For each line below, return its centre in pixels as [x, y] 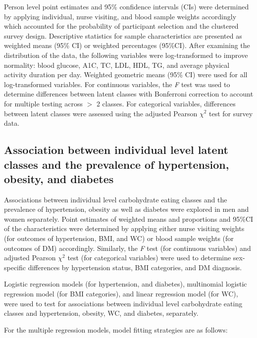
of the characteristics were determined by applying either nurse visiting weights [124, 228]
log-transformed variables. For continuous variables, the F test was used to [117, 84]
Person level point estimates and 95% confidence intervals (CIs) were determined [127, 6]
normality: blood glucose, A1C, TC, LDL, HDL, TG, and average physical [117, 65]
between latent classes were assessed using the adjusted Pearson [101, 113]
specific [15, 267]
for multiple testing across [43, 103]
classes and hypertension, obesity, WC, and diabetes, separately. [101, 313]
